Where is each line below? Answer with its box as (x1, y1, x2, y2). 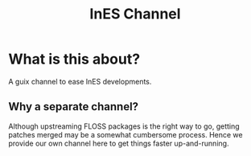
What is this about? (8, 50, 141, 68)
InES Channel (89, 5, 181, 23)
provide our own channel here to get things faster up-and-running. (8, 138, 229, 148)
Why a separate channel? (8, 100, 139, 113)
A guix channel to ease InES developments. (8, 76, 152, 86)
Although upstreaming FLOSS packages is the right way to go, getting (8, 121, 240, 131)
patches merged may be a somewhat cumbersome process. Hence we (8, 129, 243, 139)
